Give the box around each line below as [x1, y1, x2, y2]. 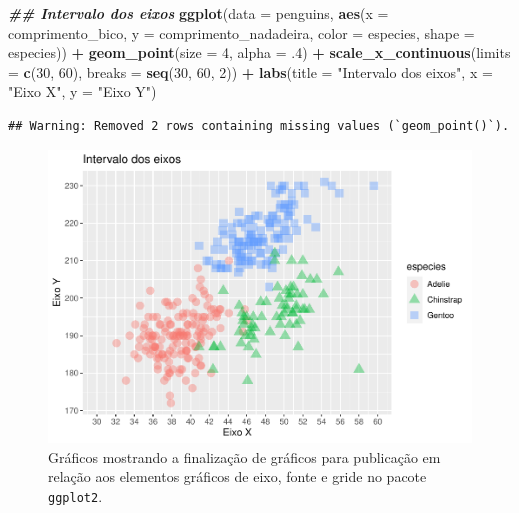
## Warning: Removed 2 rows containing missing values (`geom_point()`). [8, 118, 510, 133]
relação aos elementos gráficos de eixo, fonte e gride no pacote [48, 466, 427, 487]
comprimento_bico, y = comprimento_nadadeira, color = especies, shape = [8, 22, 475, 43]
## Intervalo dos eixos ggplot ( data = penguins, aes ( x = [8, 3, 389, 23]
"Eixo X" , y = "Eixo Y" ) [8, 81, 157, 102]
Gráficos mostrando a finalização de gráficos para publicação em [48, 446, 441, 467]
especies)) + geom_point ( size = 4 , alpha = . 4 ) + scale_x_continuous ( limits [8, 42, 511, 63]
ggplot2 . [48, 485, 103, 506]
